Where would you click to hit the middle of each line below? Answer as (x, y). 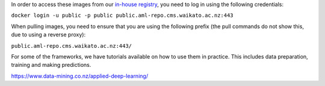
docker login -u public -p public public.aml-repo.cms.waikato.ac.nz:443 (122, 16)
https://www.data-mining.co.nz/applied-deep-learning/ (80, 76)
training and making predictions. (51, 65)
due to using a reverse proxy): (48, 35)
